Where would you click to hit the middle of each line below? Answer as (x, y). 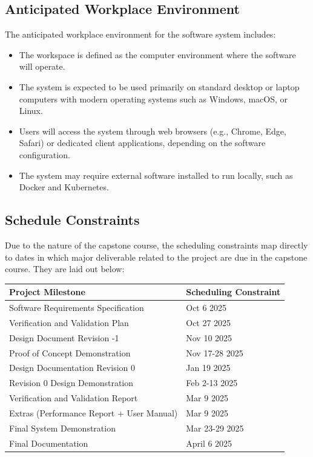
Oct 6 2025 (206, 308)
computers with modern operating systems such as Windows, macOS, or (153, 98)
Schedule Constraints (72, 220)
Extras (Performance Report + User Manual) (94, 412)
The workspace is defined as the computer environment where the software (157, 54)
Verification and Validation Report (74, 398)
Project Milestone (47, 292)
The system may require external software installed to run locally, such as (156, 175)
